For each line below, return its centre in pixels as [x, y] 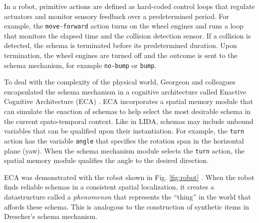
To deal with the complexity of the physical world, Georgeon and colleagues [120, 82]
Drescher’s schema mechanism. [51, 216]
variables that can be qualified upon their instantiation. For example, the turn [124, 131]
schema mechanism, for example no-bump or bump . [80, 65]
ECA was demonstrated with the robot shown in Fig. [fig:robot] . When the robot [129, 177]
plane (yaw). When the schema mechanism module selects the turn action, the [124, 150]
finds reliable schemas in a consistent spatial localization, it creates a [109, 187]
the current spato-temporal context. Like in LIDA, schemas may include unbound [129, 121]
